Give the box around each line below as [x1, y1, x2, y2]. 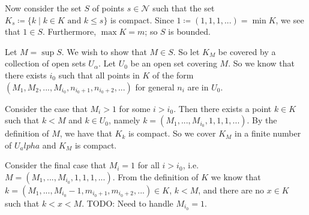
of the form [152, 68, 194, 81]
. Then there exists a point [173, 102, 272, 114]
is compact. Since [110, 13, 174, 26]
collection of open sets [5, 57, 86, 69]
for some [119, 102, 151, 114]
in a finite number [235, 127, 301, 140]
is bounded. [168, 25, 211, 38]
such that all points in [58, 68, 140, 81]
